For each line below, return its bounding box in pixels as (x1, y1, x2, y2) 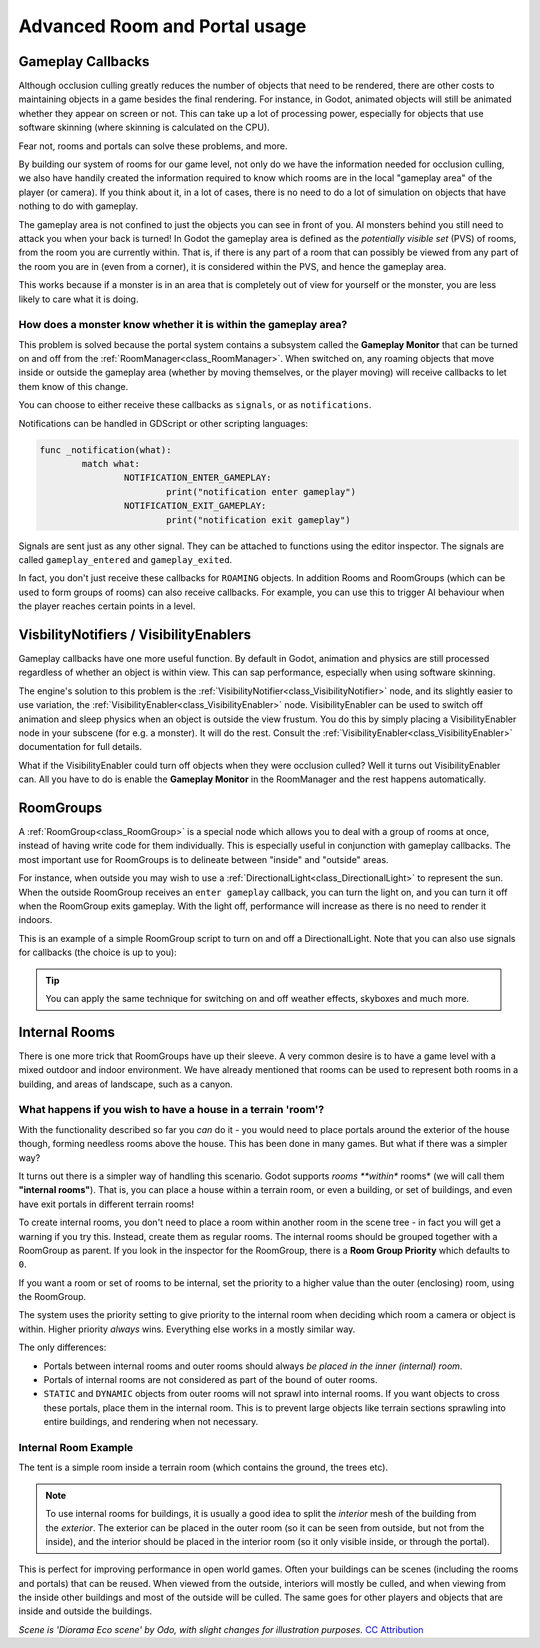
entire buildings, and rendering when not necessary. (43, 1416, 259, 1428)
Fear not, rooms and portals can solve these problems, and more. (18, 140, 288, 152)
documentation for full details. (18, 741, 143, 753)
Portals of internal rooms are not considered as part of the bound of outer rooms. (43, 1374, 378, 1386)
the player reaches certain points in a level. (18, 600, 196, 612)
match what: (81, 458, 140, 469)
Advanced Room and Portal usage (18, 15, 307, 37)
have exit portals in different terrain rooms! (18, 1198, 195, 1210)
